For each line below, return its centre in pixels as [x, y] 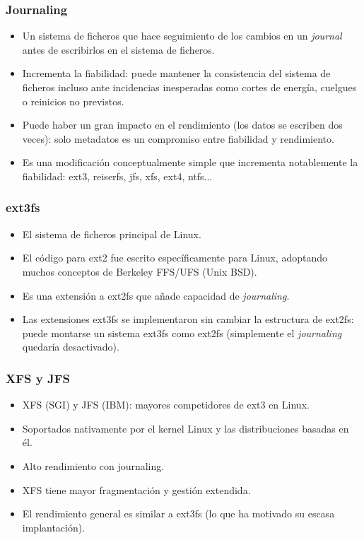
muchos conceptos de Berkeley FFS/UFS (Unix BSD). [140, 271]
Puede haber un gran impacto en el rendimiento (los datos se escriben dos [182, 125]
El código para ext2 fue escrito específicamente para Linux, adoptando [175, 258]
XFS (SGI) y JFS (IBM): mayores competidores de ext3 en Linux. [166, 405]
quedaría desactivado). [71, 347]
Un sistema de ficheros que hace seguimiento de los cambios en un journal [182, 36]
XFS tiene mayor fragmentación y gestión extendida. [136, 489]
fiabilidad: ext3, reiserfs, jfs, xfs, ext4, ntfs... [117, 176]
